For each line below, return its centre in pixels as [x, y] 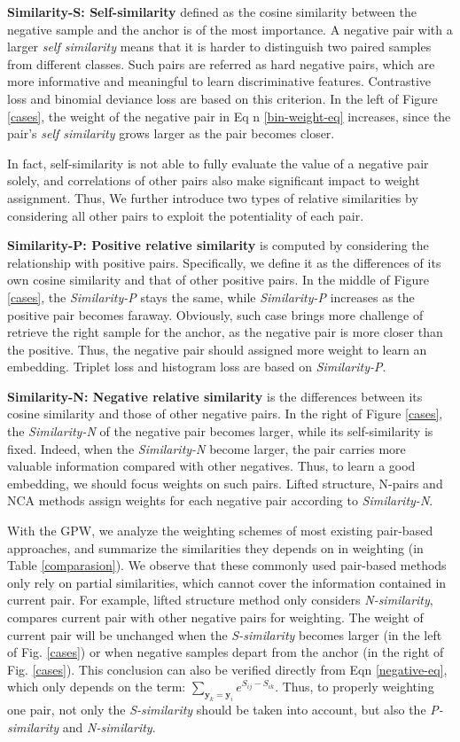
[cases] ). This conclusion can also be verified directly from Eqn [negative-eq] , [240, 669]
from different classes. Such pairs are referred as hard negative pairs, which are [221, 63]
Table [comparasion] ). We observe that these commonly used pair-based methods [227, 565]
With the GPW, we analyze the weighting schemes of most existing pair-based [220, 531]
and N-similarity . [109, 726]
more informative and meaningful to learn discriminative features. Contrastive [219, 81]
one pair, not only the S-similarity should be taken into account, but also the [217, 710]
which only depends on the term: [97, 687]
